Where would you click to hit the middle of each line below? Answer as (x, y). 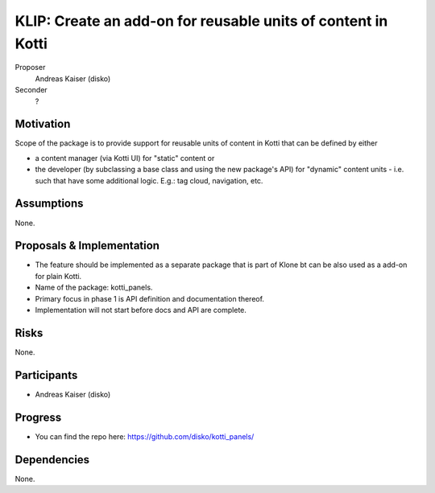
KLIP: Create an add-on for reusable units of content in (201, 21)
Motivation (43, 124)
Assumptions (49, 204)
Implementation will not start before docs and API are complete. (141, 310)
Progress (38, 417)
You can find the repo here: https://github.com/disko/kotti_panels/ (145, 436)
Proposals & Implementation (87, 246)
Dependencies (52, 460)
